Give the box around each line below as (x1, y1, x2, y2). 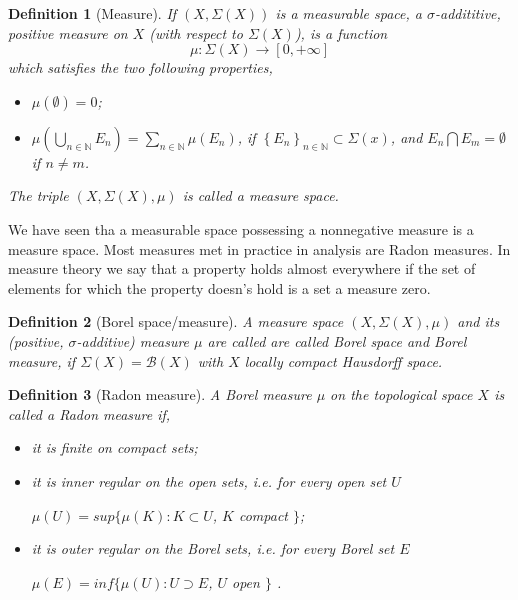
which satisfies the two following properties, (8, 57, 273, 78)
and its (457, 311, 500, 332)
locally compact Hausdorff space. (244, 350, 443, 371)
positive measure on (8, 22, 128, 43)
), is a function (294, 22, 388, 43)
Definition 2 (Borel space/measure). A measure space (8, 311, 344, 332)
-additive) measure (76, 330, 190, 351)
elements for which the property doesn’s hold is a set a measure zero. (8, 277, 431, 298)
